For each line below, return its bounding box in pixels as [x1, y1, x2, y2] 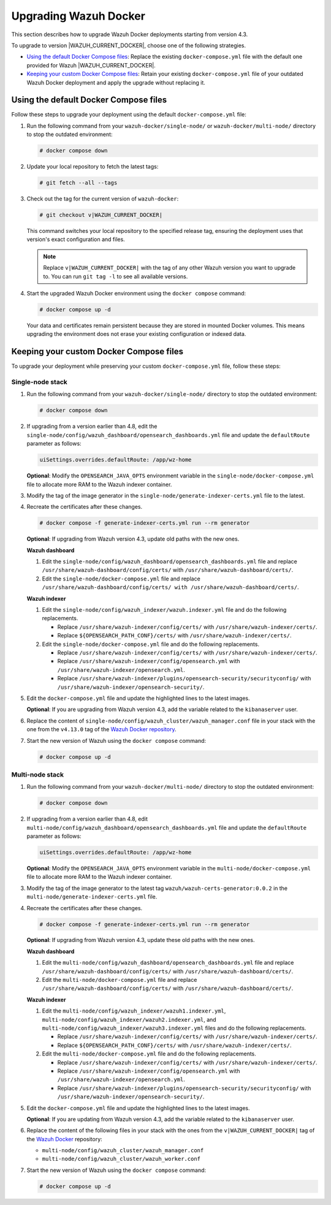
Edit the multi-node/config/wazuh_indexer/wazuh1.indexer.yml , [42, 1007, 226, 1014]
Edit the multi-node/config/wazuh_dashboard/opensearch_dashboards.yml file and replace [42, 959, 294, 967]
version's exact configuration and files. [26, 236, 125, 243]
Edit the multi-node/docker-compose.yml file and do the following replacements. [42, 1050, 257, 1057]
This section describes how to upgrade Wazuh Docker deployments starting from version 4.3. [11, 31, 248, 38]
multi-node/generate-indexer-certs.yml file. [26, 893, 158, 900]
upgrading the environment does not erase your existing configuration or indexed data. [26, 330, 246, 338]
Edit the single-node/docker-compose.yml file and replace [42, 575, 200, 582]
